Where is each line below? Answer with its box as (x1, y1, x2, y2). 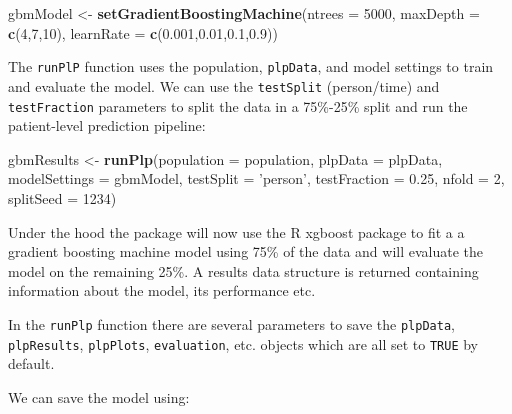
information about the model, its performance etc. (8, 280, 316, 301)
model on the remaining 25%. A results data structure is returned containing (8, 260, 479, 281)
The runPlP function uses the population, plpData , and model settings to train (8, 56, 494, 77)
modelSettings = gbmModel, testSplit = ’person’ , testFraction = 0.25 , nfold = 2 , (8, 168, 505, 189)
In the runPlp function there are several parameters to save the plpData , (8, 313, 455, 334)
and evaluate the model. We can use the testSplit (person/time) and (8, 75, 440, 96)
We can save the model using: (8, 386, 190, 407)
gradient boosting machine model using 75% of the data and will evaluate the (8, 241, 484, 262)
